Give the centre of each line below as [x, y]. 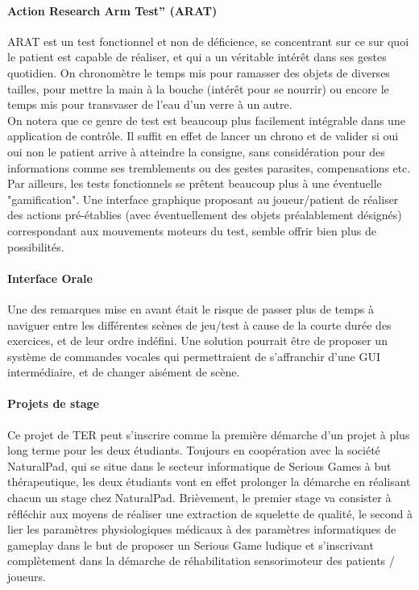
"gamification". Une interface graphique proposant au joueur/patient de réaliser [203, 199]
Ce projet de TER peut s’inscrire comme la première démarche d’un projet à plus [209, 434]
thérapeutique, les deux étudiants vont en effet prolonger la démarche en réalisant [209, 482]
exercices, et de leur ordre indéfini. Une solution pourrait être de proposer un [197, 341]
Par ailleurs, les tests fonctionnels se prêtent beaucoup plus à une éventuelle [195, 183]
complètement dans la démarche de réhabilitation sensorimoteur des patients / [201, 561]
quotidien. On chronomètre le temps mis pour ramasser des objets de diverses [199, 72]
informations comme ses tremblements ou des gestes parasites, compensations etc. [209, 167]
